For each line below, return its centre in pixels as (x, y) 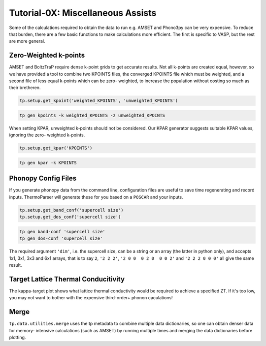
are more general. (27, 41)
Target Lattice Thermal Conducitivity (67, 279)
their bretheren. (25, 88)
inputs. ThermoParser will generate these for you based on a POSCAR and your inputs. (96, 197)
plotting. (17, 337)
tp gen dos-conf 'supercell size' (61, 238)
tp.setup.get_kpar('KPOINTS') (56, 148)
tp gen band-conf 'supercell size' (62, 232)
